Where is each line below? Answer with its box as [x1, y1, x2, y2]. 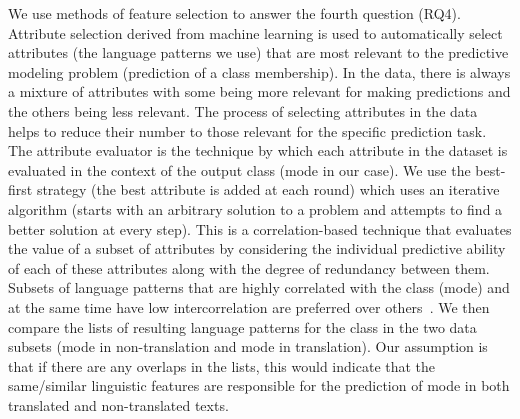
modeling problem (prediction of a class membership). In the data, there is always [8, 61, 511, 82]
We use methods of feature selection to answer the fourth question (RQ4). [8, 3, 461, 23]
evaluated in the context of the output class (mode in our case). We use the [8, 159, 471, 180]
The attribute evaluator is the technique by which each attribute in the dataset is [8, 140, 508, 161]
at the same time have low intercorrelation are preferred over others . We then [8, 296, 490, 317]
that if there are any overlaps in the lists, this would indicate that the [8, 355, 436, 376]
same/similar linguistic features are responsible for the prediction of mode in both [8, 375, 510, 396]
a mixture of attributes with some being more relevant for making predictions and [8, 81, 511, 102]
